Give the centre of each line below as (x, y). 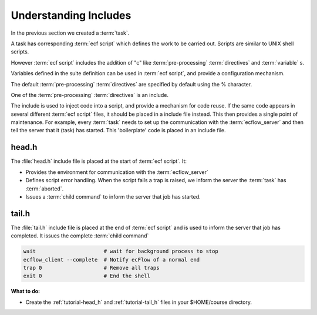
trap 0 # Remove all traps (91, 268)
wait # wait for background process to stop (121, 252)
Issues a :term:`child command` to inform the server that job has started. (113, 196)
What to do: (26, 291)
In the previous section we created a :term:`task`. (70, 33)
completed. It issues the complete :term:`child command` (80, 236)
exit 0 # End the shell (87, 276)
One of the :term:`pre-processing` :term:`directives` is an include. (90, 95)
